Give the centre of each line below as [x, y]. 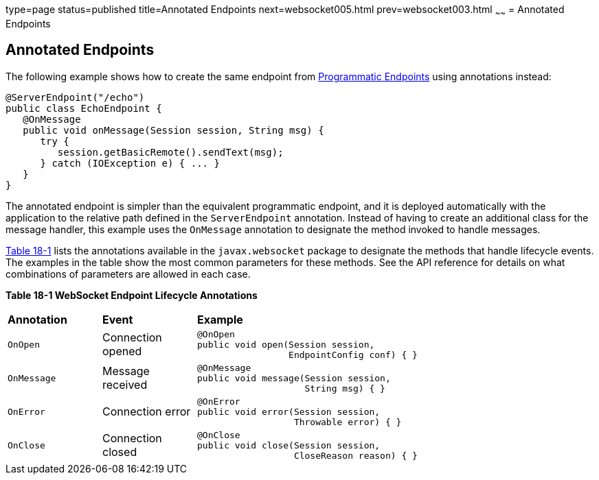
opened [122, 351]
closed [120, 452]
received [125, 385]
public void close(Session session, [289, 445]
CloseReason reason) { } [355, 455]
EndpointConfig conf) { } [353, 355]
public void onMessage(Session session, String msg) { [173, 130]
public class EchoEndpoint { [84, 108]
